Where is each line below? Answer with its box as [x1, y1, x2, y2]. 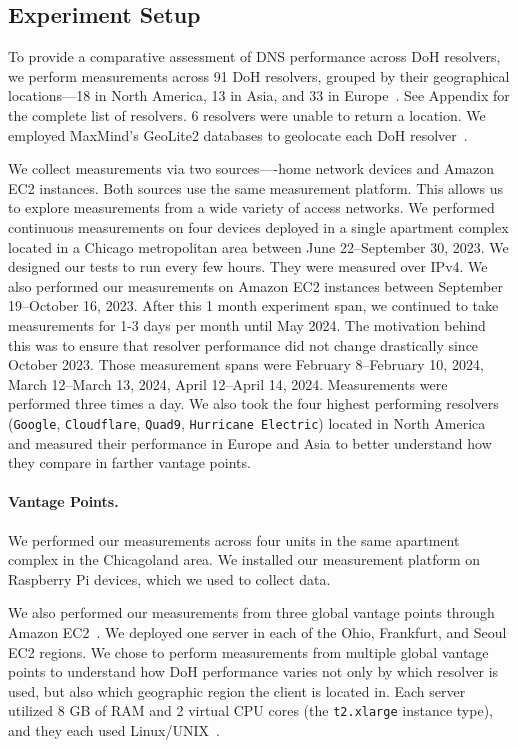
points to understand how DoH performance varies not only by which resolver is [8, 661, 499, 682]
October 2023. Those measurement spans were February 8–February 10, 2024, [8, 354, 484, 375]
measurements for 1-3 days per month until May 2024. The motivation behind [8, 314, 486, 335]
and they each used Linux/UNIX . [8, 719, 220, 740]
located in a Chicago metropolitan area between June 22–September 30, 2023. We [8, 236, 509, 257]
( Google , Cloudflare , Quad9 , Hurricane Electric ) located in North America [8, 412, 486, 433]
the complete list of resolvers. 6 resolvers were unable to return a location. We [8, 104, 486, 125]
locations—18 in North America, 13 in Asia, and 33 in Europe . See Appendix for [8, 85, 510, 106]
